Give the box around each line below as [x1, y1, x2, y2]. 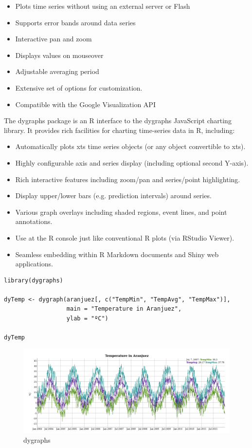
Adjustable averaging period [15, 66, 99, 76]
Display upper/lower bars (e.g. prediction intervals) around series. [15, 190, 212, 201]
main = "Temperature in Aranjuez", [66, 305, 182, 313]
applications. [15, 259, 53, 269]
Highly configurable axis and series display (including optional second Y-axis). [15, 157, 249, 168]
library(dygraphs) [4, 277, 63, 284]
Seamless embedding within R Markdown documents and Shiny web [15, 249, 219, 259]
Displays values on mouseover [15, 50, 104, 60]
